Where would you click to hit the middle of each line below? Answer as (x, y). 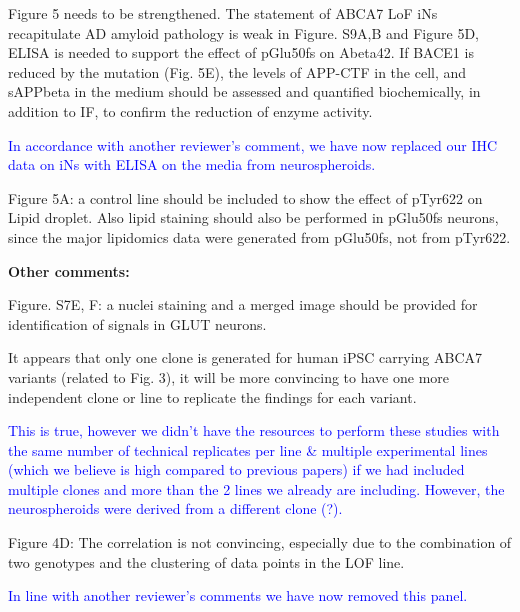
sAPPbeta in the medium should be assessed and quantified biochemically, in (244, 91)
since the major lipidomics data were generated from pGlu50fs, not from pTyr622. (259, 236)
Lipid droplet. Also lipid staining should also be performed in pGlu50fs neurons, (253, 217)
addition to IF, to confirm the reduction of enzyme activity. (190, 110)
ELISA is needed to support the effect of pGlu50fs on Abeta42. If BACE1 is (241, 52)
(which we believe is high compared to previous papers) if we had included (236, 469)
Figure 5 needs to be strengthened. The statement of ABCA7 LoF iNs (223, 13)
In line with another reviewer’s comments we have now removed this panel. (238, 595)
